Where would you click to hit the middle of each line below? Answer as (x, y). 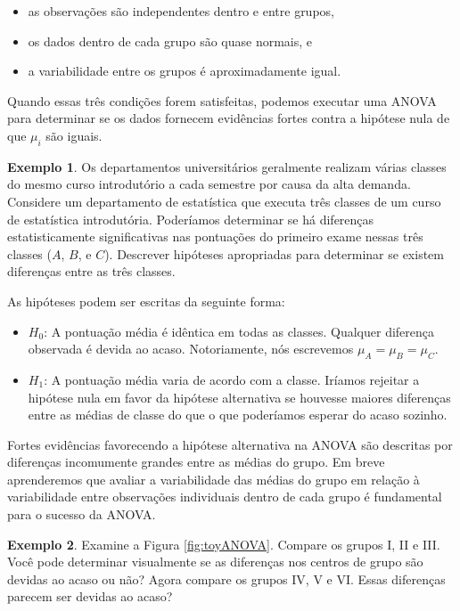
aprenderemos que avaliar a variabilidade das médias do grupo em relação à (214, 479)
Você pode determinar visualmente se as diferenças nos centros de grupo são (215, 562)
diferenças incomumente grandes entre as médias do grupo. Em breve (196, 462)
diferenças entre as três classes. (91, 271)
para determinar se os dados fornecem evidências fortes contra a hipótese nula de (229, 118)
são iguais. (74, 135)
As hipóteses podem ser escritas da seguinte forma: (146, 301)
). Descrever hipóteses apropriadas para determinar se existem (274, 253)
